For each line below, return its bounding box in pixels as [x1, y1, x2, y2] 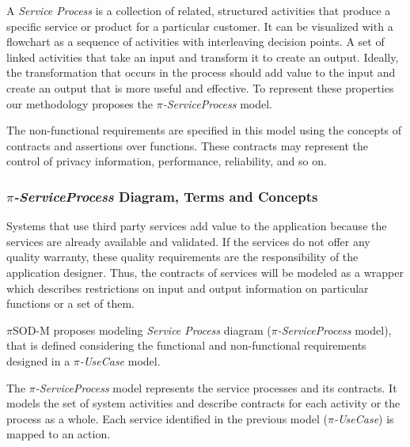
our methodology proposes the [6, 95, 153, 112]
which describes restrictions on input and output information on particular [6, 279, 369, 296]
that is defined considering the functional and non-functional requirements [6, 337, 366, 354]
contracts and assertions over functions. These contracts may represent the [6, 137, 368, 153]
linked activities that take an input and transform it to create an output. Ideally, [6, 48, 399, 65]
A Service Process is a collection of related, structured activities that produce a [6, 2, 391, 18]
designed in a [6, 352, 70, 369]
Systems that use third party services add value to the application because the [6, 218, 387, 234]
